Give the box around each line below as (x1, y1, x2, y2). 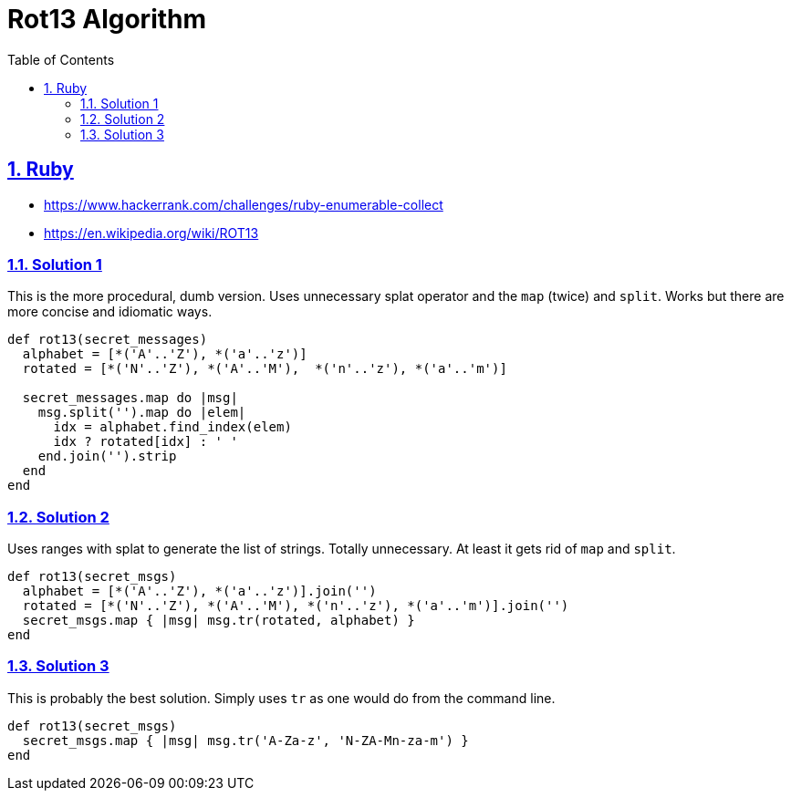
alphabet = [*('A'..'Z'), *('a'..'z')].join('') (22, 584, 377, 599)
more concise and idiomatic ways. (7, 304, 213, 320)
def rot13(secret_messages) (7, 332, 208, 347)
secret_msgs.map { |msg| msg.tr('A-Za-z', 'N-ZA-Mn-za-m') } (22, 732, 469, 748)
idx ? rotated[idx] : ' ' (53, 434, 238, 450)
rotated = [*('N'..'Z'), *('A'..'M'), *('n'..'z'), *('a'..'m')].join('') (22, 598, 569, 614)
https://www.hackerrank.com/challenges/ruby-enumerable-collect (44, 196, 443, 212)
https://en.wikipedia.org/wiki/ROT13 (44, 224, 259, 241)
